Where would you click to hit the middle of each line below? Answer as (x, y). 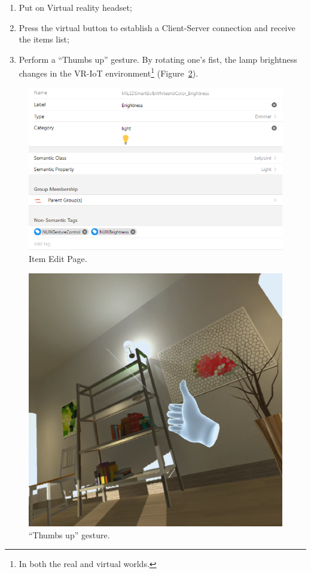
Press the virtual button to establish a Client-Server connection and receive (157, 27)
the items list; (44, 39)
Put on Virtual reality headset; (75, 7)
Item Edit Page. (58, 259)
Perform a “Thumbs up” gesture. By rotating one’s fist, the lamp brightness (158, 59)
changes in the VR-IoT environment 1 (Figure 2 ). (109, 72)
